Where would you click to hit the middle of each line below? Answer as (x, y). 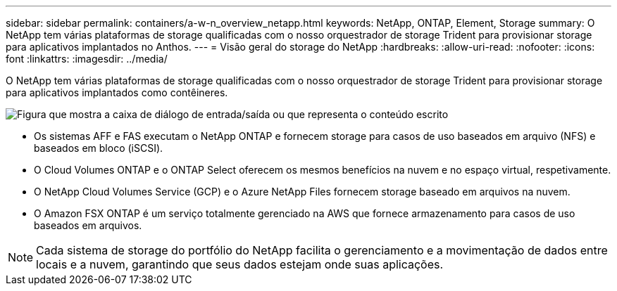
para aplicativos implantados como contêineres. (117, 92)
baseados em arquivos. (88, 225)
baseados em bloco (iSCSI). (99, 148)
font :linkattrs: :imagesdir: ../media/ (87, 59)
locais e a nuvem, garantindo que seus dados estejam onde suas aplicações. (240, 264)
